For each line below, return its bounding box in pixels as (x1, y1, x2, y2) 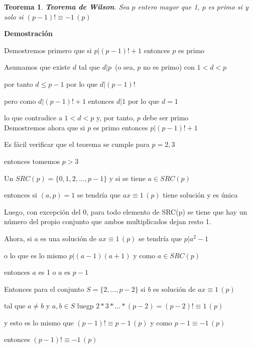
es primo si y (208, 2, 248, 12)
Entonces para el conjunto (4, 283, 84, 294)
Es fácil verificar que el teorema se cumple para (4, 139, 150, 149)
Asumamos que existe (4, 62, 71, 72)
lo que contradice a (4, 112, 62, 123)
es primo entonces (93, 122, 148, 132)
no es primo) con (143, 62, 195, 72)
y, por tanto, (96, 112, 135, 123)
